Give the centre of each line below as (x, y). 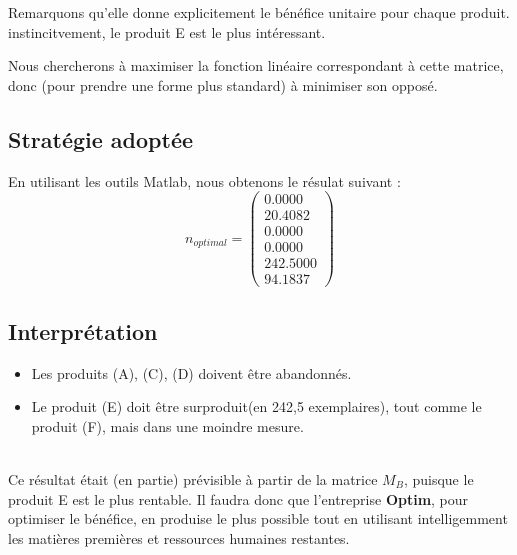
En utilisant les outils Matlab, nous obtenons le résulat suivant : (204, 180)
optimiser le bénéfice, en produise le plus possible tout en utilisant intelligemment (258, 518)
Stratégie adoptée (101, 138)
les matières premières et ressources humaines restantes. (179, 537)
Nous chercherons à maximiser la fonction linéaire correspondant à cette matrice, (256, 65)
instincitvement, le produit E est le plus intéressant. (167, 31)
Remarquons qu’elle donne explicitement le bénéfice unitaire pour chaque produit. (259, 12)
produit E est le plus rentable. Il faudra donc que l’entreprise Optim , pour (238, 498)
